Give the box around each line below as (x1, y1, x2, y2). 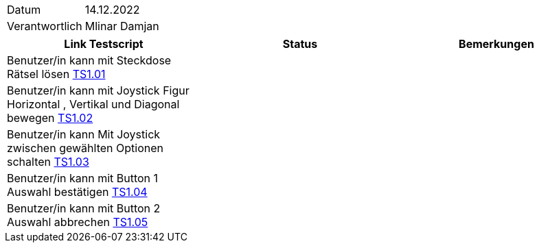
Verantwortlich (7, 19, 82, 33)
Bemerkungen (459, 37, 534, 51)
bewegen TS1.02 (7, 111, 93, 125)
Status (282, 37, 318, 51)
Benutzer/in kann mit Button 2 (7, 201, 161, 215)
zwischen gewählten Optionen (7, 141, 163, 155)
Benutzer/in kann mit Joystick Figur (7, 84, 190, 97)
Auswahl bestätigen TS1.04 (7, 185, 148, 199)
